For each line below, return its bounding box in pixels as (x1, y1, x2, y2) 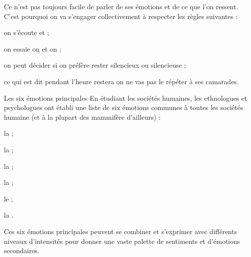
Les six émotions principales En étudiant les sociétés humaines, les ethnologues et (4, 92, 247, 103)
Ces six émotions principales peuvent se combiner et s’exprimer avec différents (4, 226, 237, 236)
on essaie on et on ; (4, 43, 61, 54)
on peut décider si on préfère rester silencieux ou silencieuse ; (4, 60, 186, 70)
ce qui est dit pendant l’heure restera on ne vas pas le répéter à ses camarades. (4, 76, 239, 86)
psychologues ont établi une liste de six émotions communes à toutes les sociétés (4, 102, 243, 112)
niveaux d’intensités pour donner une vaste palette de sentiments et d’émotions (4, 236, 240, 246)
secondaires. (4, 245, 39, 256)
